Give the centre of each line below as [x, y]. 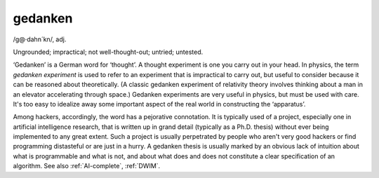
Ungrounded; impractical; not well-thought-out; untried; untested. [108, 52]
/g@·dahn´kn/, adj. [40, 39]
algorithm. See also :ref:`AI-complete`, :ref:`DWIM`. [87, 166]
